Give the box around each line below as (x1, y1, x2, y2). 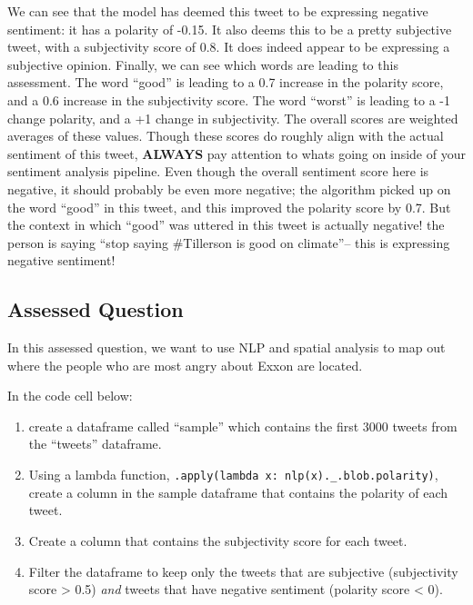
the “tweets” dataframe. (28, 434, 162, 453)
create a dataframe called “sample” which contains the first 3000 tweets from (28, 416, 458, 435)
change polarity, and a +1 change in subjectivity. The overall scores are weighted (7, 108, 458, 127)
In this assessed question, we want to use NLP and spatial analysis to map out (7, 338, 446, 357)
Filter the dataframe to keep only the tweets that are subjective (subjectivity (28, 561, 458, 580)
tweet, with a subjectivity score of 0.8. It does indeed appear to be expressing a (7, 37, 450, 56)
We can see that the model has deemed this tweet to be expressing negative (7, 2, 428, 20)
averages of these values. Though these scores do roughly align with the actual (7, 126, 444, 145)
